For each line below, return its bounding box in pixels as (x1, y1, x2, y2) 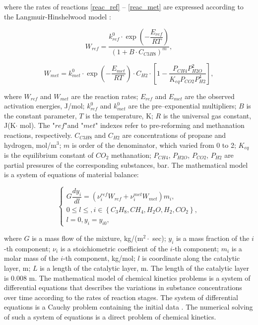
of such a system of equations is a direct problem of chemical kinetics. (4, 311, 216, 322)
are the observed (185, 91, 235, 101)
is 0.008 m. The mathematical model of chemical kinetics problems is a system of (4, 272, 251, 283)
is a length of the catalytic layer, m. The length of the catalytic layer (40, 262, 249, 273)
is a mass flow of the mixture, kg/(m (32, 232, 143, 243)
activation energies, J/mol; (4, 101, 85, 111)
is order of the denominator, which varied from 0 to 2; (72, 139, 236, 150)
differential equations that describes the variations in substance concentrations (4, 282, 242, 293)
